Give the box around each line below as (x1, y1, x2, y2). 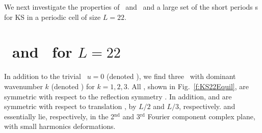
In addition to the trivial (4, 71, 81, 82)
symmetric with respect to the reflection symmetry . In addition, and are (4, 91, 232, 101)
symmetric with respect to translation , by (4, 101, 137, 112)
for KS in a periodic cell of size (4, 11, 101, 22)
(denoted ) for (51, 81, 95, 91)
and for (12, 41, 72, 62)
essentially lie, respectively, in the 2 (4, 111, 115, 121)
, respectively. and (179, 101, 235, 112)
